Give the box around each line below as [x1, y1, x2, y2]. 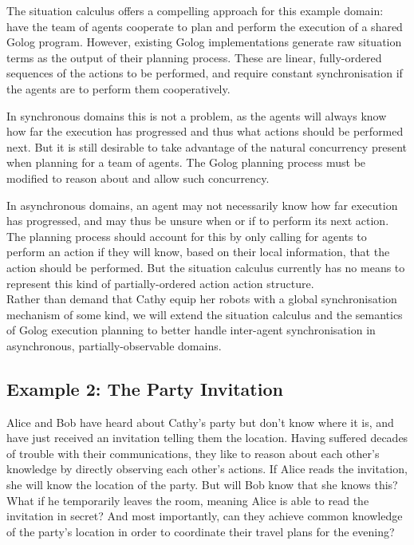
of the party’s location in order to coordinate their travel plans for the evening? [6, 523, 395, 539]
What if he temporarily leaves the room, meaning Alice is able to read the [6, 492, 369, 508]
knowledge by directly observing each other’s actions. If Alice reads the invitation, [6, 460, 408, 477]
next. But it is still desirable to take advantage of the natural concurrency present [6, 138, 407, 155]
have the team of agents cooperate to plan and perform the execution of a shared [6, 18, 403, 34]
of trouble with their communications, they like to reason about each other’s [6, 444, 380, 461]
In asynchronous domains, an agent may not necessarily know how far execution [6, 196, 398, 213]
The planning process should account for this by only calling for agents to [6, 227, 367, 244]
